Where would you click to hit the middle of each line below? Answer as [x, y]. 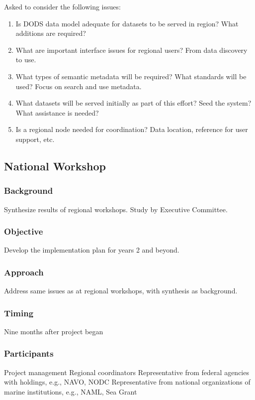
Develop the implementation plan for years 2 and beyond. [92, 250]
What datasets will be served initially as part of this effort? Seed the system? [133, 103]
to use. [26, 60]
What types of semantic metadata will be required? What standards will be [131, 76]
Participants [29, 353]
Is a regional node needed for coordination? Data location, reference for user [132, 129]
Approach [24, 272]
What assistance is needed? [57, 112]
